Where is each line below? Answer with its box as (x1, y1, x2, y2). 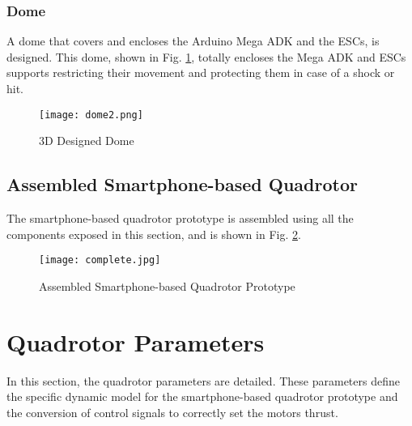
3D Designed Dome (39, 132, 134, 149)
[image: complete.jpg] (39, 254, 161, 266)
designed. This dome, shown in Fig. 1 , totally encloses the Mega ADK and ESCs (6, 48, 406, 65)
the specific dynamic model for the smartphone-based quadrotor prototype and (6, 388, 398, 405)
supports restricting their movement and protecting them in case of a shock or (6, 64, 395, 81)
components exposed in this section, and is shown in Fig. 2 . (6, 225, 301, 242)
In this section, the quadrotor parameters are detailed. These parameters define (6, 372, 400, 389)
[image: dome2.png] (39, 109, 143, 121)
